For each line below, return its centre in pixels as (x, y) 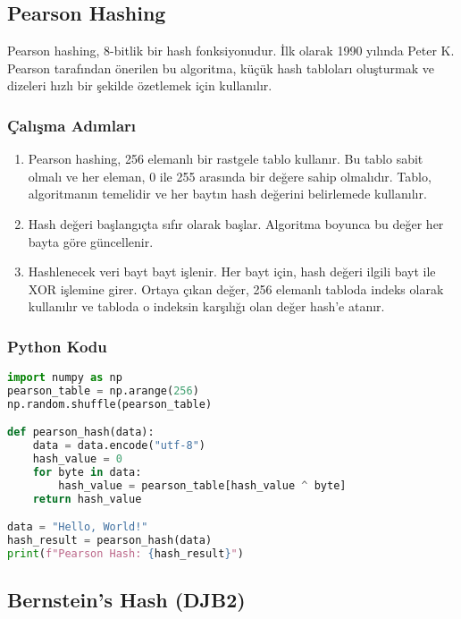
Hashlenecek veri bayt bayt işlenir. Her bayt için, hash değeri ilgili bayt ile (232, 271)
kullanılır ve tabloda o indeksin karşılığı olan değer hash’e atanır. (206, 306)
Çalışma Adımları (72, 125)
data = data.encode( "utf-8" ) (119, 446)
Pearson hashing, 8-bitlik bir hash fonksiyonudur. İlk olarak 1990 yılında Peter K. (231, 51)
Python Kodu (57, 346)
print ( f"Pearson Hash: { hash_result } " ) (126, 554)
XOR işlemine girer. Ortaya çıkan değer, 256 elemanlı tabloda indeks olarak (236, 288)
